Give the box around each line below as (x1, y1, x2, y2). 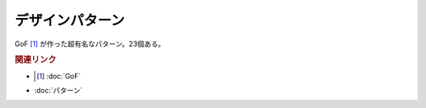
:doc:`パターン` (34, 85, 83, 95)
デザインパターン (14, 12, 125, 29)
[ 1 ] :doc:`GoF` (36, 71, 81, 81)
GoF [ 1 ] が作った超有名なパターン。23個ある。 (14, 39, 166, 49)
